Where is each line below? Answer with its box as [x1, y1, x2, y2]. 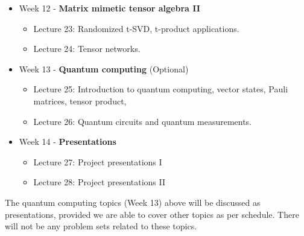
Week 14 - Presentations [19, 135, 116, 148]
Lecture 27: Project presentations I [33, 155, 162, 168]
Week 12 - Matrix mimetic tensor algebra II [19, 2, 200, 14]
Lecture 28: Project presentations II [33, 176, 166, 188]
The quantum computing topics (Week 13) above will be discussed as [5, 196, 261, 208]
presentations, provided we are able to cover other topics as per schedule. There [5, 208, 299, 220]
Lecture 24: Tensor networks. [33, 42, 141, 55]
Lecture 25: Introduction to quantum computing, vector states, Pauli [33, 83, 288, 95]
